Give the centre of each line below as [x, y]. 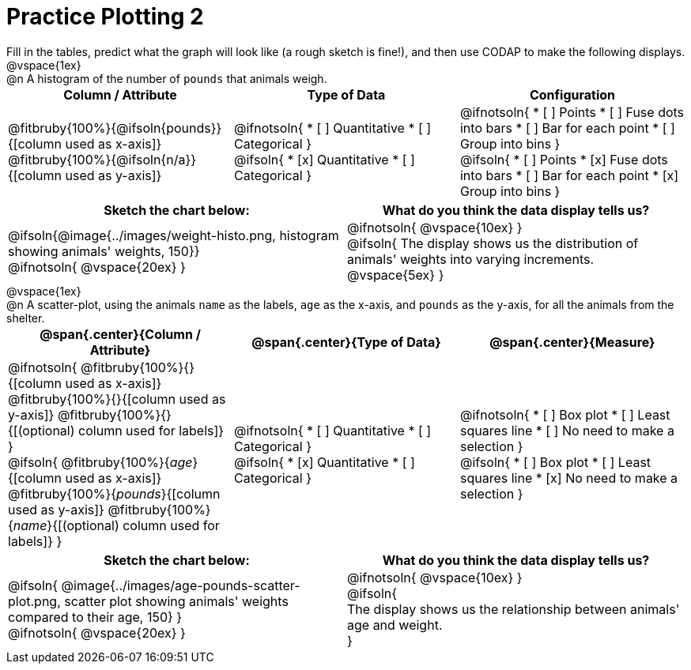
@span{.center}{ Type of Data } [346, 342]
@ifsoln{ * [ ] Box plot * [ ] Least [555, 462]
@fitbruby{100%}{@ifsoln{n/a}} [102, 159]
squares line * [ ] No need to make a [567, 430]
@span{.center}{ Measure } [572, 342]
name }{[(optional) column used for [116, 525]
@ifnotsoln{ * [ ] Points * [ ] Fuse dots [572, 112]
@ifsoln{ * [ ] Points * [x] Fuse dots [564, 159]
